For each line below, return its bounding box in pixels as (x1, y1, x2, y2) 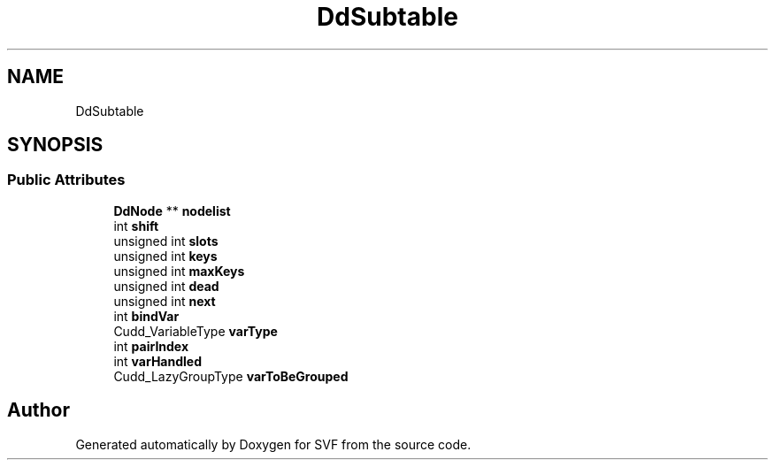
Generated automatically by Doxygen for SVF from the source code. (75, 436, 472, 452)
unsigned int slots (113, 233, 219, 249)
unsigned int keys (113, 248, 218, 264)
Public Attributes (7, 171, 126, 189)
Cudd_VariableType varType (113, 323, 278, 339)
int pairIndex (113, 338, 189, 354)
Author (7, 399, 70, 422)
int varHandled (113, 353, 202, 369)
